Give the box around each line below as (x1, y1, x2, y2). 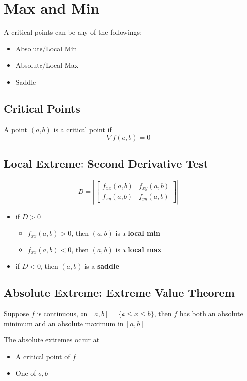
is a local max (115, 244, 162, 254)
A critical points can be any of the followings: (4, 27, 142, 37)
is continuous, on (37, 308, 88, 319)
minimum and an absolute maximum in (4, 318, 123, 328)
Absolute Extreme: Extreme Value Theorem (4, 285, 235, 300)
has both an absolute (179, 308, 243, 319)
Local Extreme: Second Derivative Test (4, 155, 208, 171)
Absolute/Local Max (15, 60, 79, 70)
